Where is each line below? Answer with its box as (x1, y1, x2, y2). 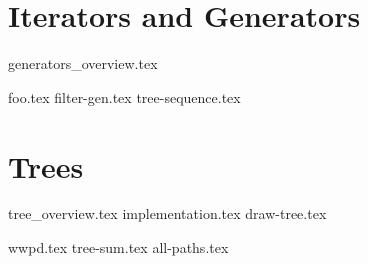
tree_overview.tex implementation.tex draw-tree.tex (8, 203, 327, 224)
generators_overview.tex (8, 53, 158, 74)
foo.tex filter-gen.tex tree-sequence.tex (8, 86, 241, 107)
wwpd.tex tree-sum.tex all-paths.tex (8, 237, 229, 258)
